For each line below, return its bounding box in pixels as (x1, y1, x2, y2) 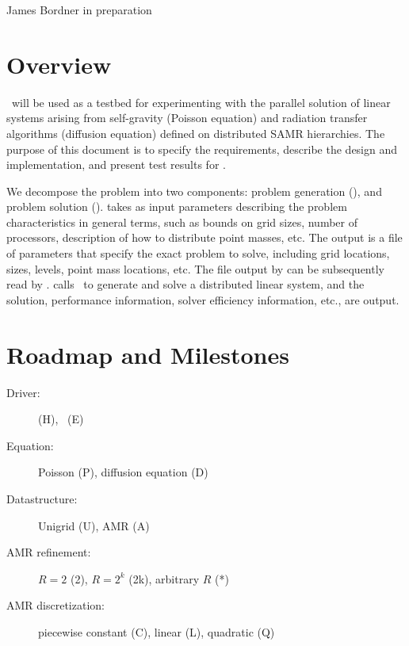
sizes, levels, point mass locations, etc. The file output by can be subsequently (6, 260, 384, 277)
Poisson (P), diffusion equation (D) (38, 464, 208, 480)
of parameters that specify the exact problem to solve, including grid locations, (6, 245, 390, 262)
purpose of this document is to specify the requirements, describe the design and (6, 140, 398, 157)
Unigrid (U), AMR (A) (38, 517, 150, 533)
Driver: (6, 384, 40, 400)
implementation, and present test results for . (6, 156, 226, 173)
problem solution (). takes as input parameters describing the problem (6, 198, 347, 215)
